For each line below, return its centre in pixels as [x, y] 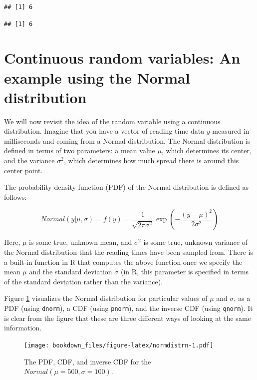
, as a [242, 298]
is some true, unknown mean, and [81, 242]
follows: [15, 197]
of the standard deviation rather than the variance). [83, 281]
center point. [23, 170]
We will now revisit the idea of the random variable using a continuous [112, 121]
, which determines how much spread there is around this [151, 160]
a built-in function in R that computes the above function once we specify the [123, 262]
